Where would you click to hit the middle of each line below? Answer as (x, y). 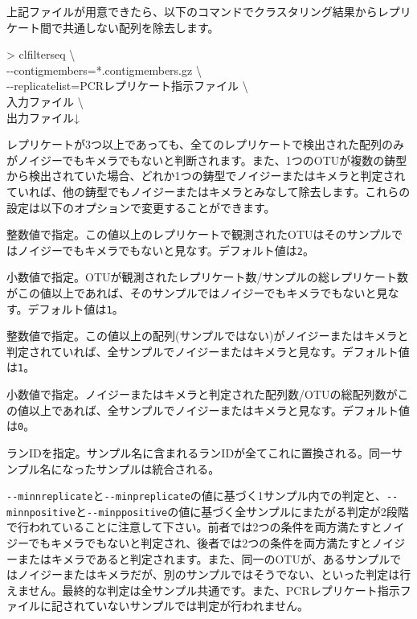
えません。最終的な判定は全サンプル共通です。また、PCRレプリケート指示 (203, 590)
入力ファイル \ (45, 101)
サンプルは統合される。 (158, 468)
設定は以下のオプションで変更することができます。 (141, 207)
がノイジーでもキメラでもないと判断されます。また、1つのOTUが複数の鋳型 (207, 160)
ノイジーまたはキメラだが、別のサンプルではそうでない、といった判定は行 (214, 574)
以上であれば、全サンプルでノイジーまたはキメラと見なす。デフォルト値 (219, 410)
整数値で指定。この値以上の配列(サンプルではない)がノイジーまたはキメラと (208, 336)
